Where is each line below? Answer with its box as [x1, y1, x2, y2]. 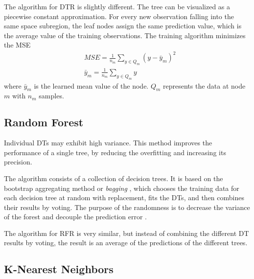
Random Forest [4, 115, 84, 130]
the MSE [4, 40, 31, 50]
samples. [39, 91, 64, 101]
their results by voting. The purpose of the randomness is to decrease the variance [4, 202, 250, 212]
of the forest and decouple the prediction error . [4, 211, 147, 222]
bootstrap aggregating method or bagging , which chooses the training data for [4, 183, 239, 193]
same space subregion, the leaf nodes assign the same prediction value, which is [4, 21, 242, 31]
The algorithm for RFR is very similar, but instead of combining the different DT [4, 228, 249, 238]
